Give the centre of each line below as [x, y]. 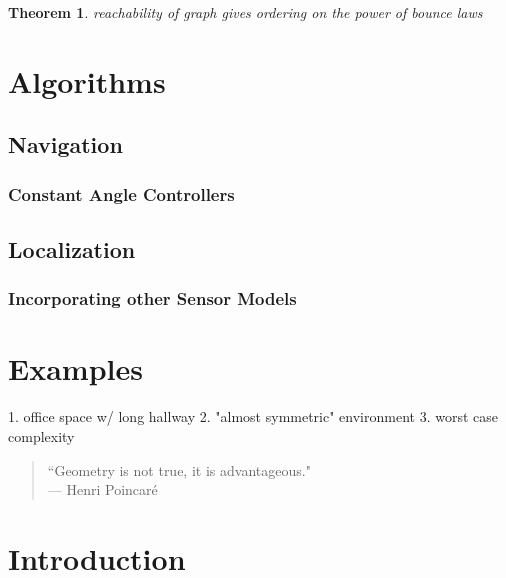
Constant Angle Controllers [121, 193]
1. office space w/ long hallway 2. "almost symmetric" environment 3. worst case [253, 416]
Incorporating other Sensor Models [152, 298]
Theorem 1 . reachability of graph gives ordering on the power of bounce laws [245, 12]
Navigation [65, 144]
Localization [72, 248]
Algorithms [87, 80]
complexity [41, 435]
